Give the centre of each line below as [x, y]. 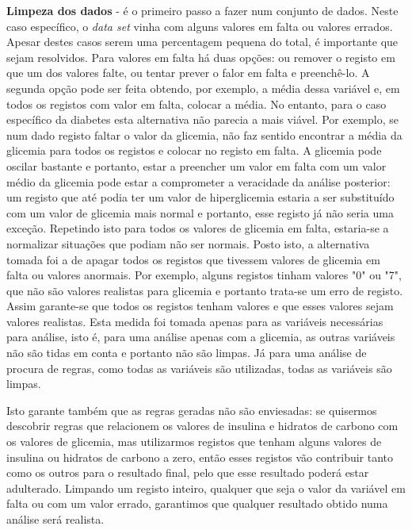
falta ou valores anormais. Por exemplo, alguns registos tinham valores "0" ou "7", [204, 275]
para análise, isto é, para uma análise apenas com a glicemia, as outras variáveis [201, 337]
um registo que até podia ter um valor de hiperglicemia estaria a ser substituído [200, 197]
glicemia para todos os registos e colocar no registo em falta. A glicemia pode [194, 150]
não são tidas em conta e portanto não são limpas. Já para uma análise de [187, 353]
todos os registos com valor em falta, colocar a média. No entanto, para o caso [196, 104]
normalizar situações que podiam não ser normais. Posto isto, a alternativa [188, 243]
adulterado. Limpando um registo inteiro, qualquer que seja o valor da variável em [206, 488]
